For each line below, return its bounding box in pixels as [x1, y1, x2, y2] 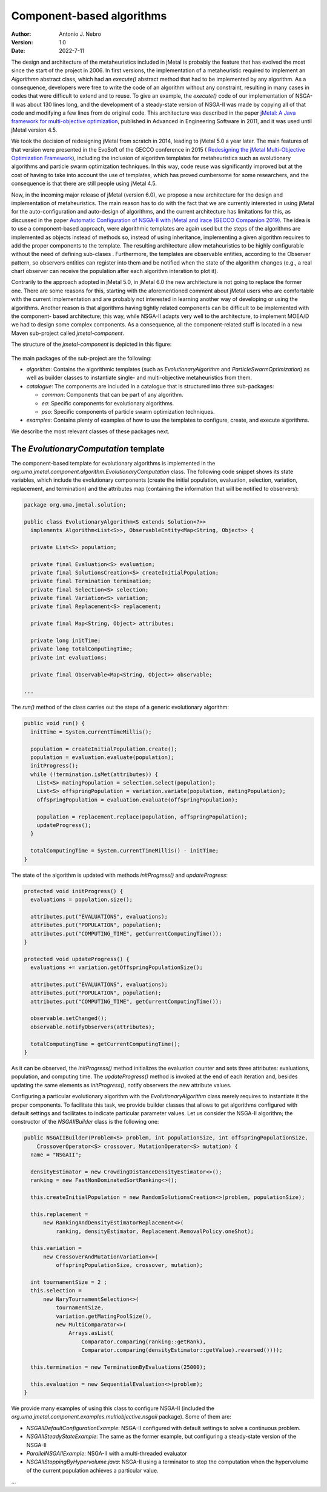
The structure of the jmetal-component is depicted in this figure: [11, 340, 172, 348]
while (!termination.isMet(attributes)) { [30, 771, 159, 778]
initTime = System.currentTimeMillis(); [30, 728, 152, 735]
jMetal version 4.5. [11, 126, 58, 133]
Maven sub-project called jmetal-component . [11, 329, 124, 337]
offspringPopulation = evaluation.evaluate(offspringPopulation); [36, 796, 239, 803]
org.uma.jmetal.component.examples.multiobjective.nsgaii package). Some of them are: [11, 1413, 231, 1420]
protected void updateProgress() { [24, 956, 130, 962]
